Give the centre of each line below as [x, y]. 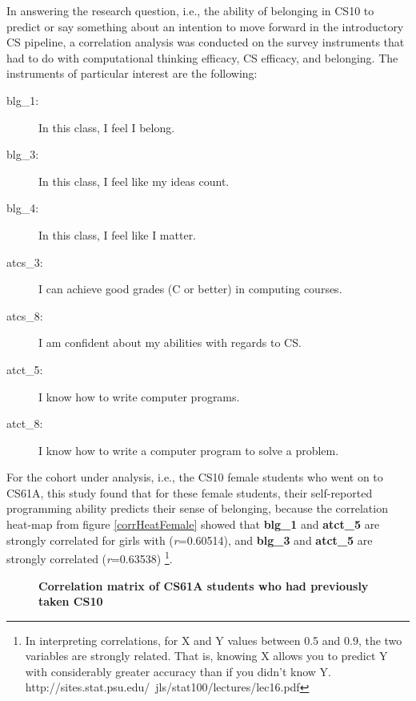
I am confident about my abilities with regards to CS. [170, 342]
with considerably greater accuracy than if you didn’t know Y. [178, 671]
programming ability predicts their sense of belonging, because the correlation [197, 508]
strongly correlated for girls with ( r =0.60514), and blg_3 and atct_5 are [190, 540]
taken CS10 [71, 601]
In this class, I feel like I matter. [118, 234]
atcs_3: [25, 262]
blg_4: [23, 208]
